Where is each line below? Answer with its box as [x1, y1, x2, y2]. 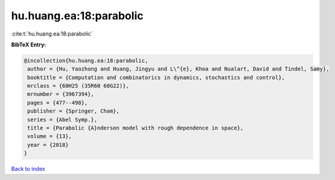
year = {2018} [27, 141, 69, 148]
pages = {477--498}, [27, 99, 88, 106]
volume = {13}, [27, 133, 72, 140]
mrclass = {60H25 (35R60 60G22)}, [27, 82, 129, 90]
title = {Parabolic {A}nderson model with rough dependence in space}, [27, 125, 244, 132]
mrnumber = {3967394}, [27, 91, 95, 98]
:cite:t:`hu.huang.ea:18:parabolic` [11, 30, 93, 37]
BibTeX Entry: [11, 41, 46, 48]
